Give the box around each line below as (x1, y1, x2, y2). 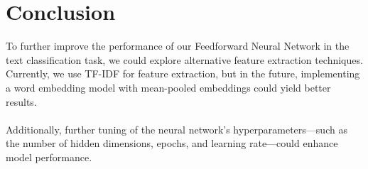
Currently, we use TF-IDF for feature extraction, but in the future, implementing (6, 66, 360, 81)
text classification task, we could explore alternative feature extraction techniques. (6, 52, 363, 67)
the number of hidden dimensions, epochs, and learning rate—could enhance (6, 136, 338, 151)
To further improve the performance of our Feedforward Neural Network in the (6, 38, 350, 53)
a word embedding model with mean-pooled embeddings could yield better (6, 80, 331, 94)
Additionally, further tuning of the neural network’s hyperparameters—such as (6, 121, 347, 136)
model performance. (6, 149, 92, 164)
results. (6, 94, 37, 109)
